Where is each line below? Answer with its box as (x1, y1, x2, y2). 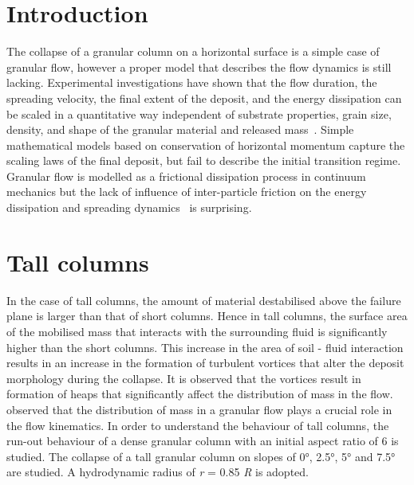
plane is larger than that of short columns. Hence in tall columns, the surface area (6, 307, 408, 324)
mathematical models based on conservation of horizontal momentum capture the (6, 136, 405, 153)
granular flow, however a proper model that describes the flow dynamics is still (6, 58, 392, 75)
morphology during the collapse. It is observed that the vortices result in (6, 370, 361, 386)
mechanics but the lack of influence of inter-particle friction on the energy (6, 183, 367, 200)
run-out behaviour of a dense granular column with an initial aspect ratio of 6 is (6, 432, 399, 449)
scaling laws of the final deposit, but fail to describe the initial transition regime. (6, 152, 401, 169)
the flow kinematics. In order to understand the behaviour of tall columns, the (6, 417, 389, 433)
